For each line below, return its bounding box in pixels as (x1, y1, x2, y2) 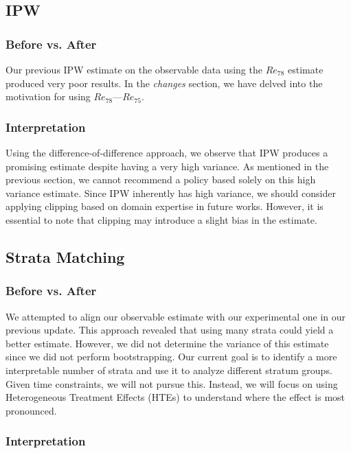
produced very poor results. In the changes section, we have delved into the (5, 75, 323, 90)
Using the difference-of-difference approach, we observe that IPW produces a (5, 146, 328, 159)
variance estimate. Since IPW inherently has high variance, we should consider (5, 185, 336, 200)
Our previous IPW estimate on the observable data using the (5, 62, 262, 76)
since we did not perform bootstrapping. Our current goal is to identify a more (5, 349, 337, 364)
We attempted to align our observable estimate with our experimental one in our (5, 309, 346, 323)
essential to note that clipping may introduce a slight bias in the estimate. (5, 212, 317, 226)
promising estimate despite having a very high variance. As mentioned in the (5, 159, 329, 173)
